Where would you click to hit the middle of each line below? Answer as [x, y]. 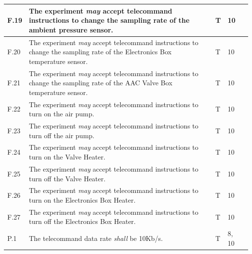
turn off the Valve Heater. [67, 178]
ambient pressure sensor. [71, 29]
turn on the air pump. [62, 114]
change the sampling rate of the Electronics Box [100, 52]
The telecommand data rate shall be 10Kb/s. [96, 238]
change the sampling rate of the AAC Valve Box [101, 83]
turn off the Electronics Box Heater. [82, 221]
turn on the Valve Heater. [67, 157]
